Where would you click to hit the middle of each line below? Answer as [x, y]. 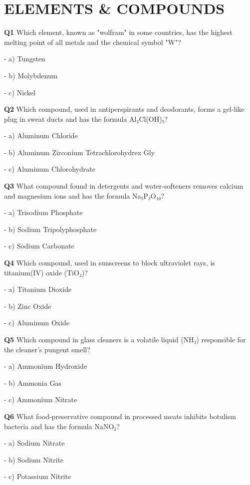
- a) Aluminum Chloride [41, 135]
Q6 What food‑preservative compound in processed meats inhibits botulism [120, 416]
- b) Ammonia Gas [33, 382]
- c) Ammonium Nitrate [41, 399]
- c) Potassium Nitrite [38, 476]
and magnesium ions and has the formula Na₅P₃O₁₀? [84, 195]
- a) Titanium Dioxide [38, 289]
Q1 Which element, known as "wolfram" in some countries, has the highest [119, 32]
